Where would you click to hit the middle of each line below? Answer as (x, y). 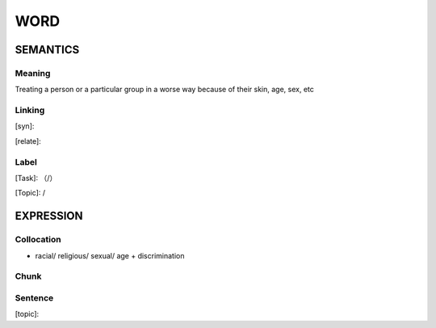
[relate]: (28, 141)
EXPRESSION (49, 216)
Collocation (38, 240)
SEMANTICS (47, 50)
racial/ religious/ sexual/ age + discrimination (110, 255)
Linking (30, 111)
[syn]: (25, 126)
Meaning (33, 73)
